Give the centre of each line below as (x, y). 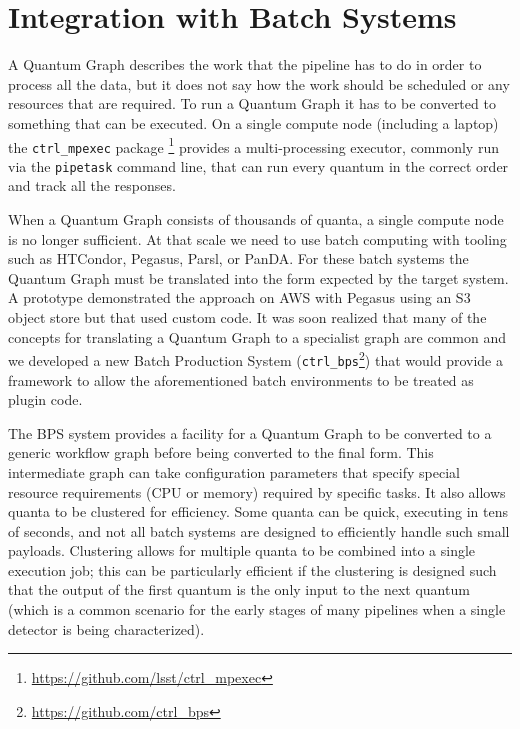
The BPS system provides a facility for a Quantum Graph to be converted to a (250, 432)
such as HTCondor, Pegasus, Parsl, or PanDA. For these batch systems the (238, 258)
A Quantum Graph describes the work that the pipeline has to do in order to (245, 64)
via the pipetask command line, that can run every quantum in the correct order (258, 165)
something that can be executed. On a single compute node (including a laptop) (253, 122)
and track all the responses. (92, 185)
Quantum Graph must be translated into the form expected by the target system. (258, 277)
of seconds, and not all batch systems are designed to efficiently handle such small (259, 530)
